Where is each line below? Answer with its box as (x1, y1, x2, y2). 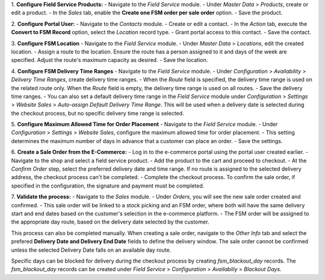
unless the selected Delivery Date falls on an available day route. (11, 246, 172, 254)
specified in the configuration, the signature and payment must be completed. (11, 182, 205, 189)
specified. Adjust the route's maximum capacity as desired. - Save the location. (11, 56, 208, 64)
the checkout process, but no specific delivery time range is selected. (11, 109, 184, 117)
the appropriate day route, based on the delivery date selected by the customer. (11, 218, 209, 225)
